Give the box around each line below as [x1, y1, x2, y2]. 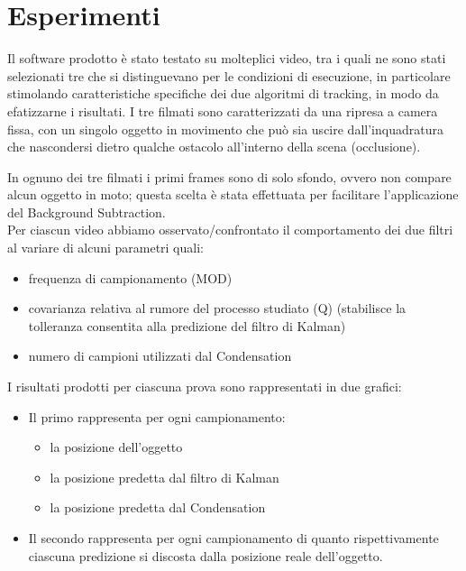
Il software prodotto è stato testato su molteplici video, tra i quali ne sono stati [7, 49, 446, 68]
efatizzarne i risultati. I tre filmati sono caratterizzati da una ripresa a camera [7, 101, 438, 120]
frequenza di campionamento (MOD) [28, 268, 233, 287]
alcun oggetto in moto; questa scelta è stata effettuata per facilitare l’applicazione [7, 185, 459, 204]
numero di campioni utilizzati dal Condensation [28, 346, 292, 365]
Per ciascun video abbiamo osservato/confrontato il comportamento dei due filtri [7, 220, 453, 239]
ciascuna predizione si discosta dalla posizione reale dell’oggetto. [28, 546, 383, 565]
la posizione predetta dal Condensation [50, 498, 266, 517]
